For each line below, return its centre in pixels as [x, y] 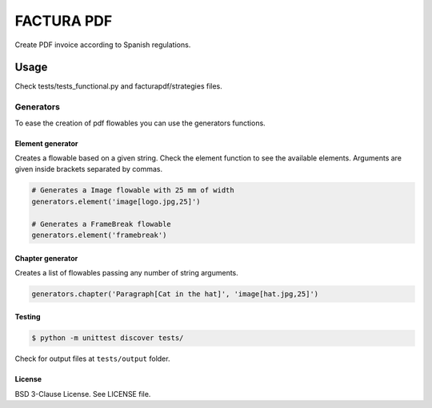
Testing [28, 317]
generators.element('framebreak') [99, 235]
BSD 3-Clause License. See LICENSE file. [83, 394]
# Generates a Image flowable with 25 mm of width [133, 190]
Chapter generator [46, 258]
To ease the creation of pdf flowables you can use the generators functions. [140, 123]
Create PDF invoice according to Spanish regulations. [103, 45]
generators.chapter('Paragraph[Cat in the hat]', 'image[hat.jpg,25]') [175, 294]
